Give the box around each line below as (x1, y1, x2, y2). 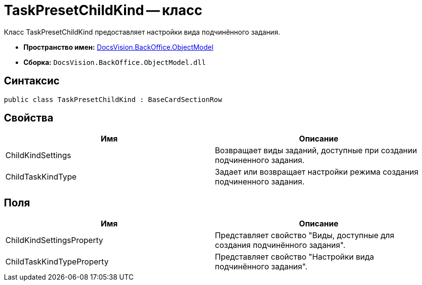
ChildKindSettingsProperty (5, 235, 103, 245)
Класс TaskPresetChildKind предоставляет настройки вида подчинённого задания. (4, 27, 280, 36)
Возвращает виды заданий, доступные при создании (215, 145, 417, 156)
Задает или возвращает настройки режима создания (215, 167, 419, 177)
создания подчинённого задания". (215, 240, 346, 250)
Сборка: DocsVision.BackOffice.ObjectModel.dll (23, 58, 206, 66)
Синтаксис (4, 75, 60, 87)
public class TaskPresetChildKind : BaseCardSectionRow (4, 95, 222, 103)
